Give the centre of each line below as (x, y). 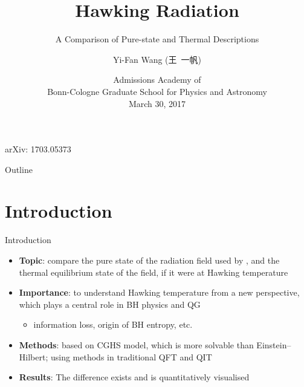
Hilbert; (34, 356)
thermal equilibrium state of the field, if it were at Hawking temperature (154, 272)
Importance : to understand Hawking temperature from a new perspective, (159, 292)
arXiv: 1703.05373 (38, 149)
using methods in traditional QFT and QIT (131, 356)
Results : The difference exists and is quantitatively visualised (134, 377)
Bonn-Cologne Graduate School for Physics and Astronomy (157, 91)
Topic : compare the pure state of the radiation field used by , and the (149, 260)
